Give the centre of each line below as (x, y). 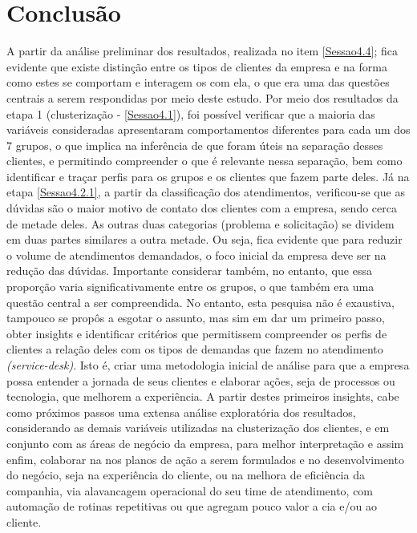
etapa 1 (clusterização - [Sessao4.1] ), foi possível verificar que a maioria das (191, 113)
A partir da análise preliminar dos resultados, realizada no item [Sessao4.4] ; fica (202, 51)
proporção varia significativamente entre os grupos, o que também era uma (190, 287)
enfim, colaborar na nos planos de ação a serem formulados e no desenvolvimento (205, 459)
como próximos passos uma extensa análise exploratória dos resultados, (181, 412)
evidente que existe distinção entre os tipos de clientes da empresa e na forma (197, 66)
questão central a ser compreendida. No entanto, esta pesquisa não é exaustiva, (200, 302)
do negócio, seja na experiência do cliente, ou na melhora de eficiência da (186, 475)
